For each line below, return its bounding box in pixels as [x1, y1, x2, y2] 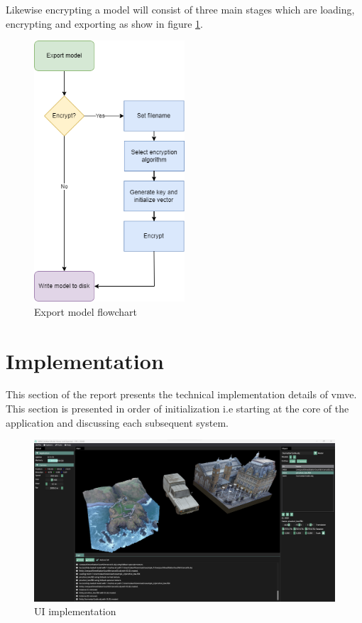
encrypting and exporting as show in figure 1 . [6, 16, 203, 31]
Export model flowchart [34, 304, 137, 319]
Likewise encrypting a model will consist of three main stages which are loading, [6, 2, 355, 16]
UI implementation [34, 604, 116, 619]
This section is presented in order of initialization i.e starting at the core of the [6, 401, 349, 416]
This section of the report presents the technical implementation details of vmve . [6, 387, 357, 402]
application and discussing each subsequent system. [6, 415, 229, 430]
